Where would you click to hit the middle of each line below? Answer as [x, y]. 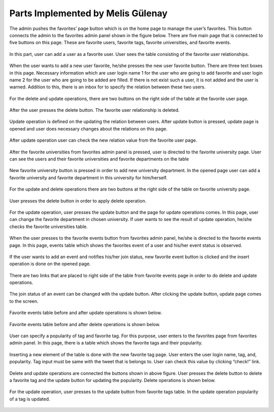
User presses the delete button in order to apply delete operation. [78, 201]
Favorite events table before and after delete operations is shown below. [85, 324]
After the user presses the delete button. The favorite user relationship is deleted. [94, 110]
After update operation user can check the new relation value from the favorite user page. [103, 140]
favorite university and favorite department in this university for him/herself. [88, 177]
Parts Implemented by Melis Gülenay [88, 13]
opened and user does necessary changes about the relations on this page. [88, 129]
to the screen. [24, 301]
